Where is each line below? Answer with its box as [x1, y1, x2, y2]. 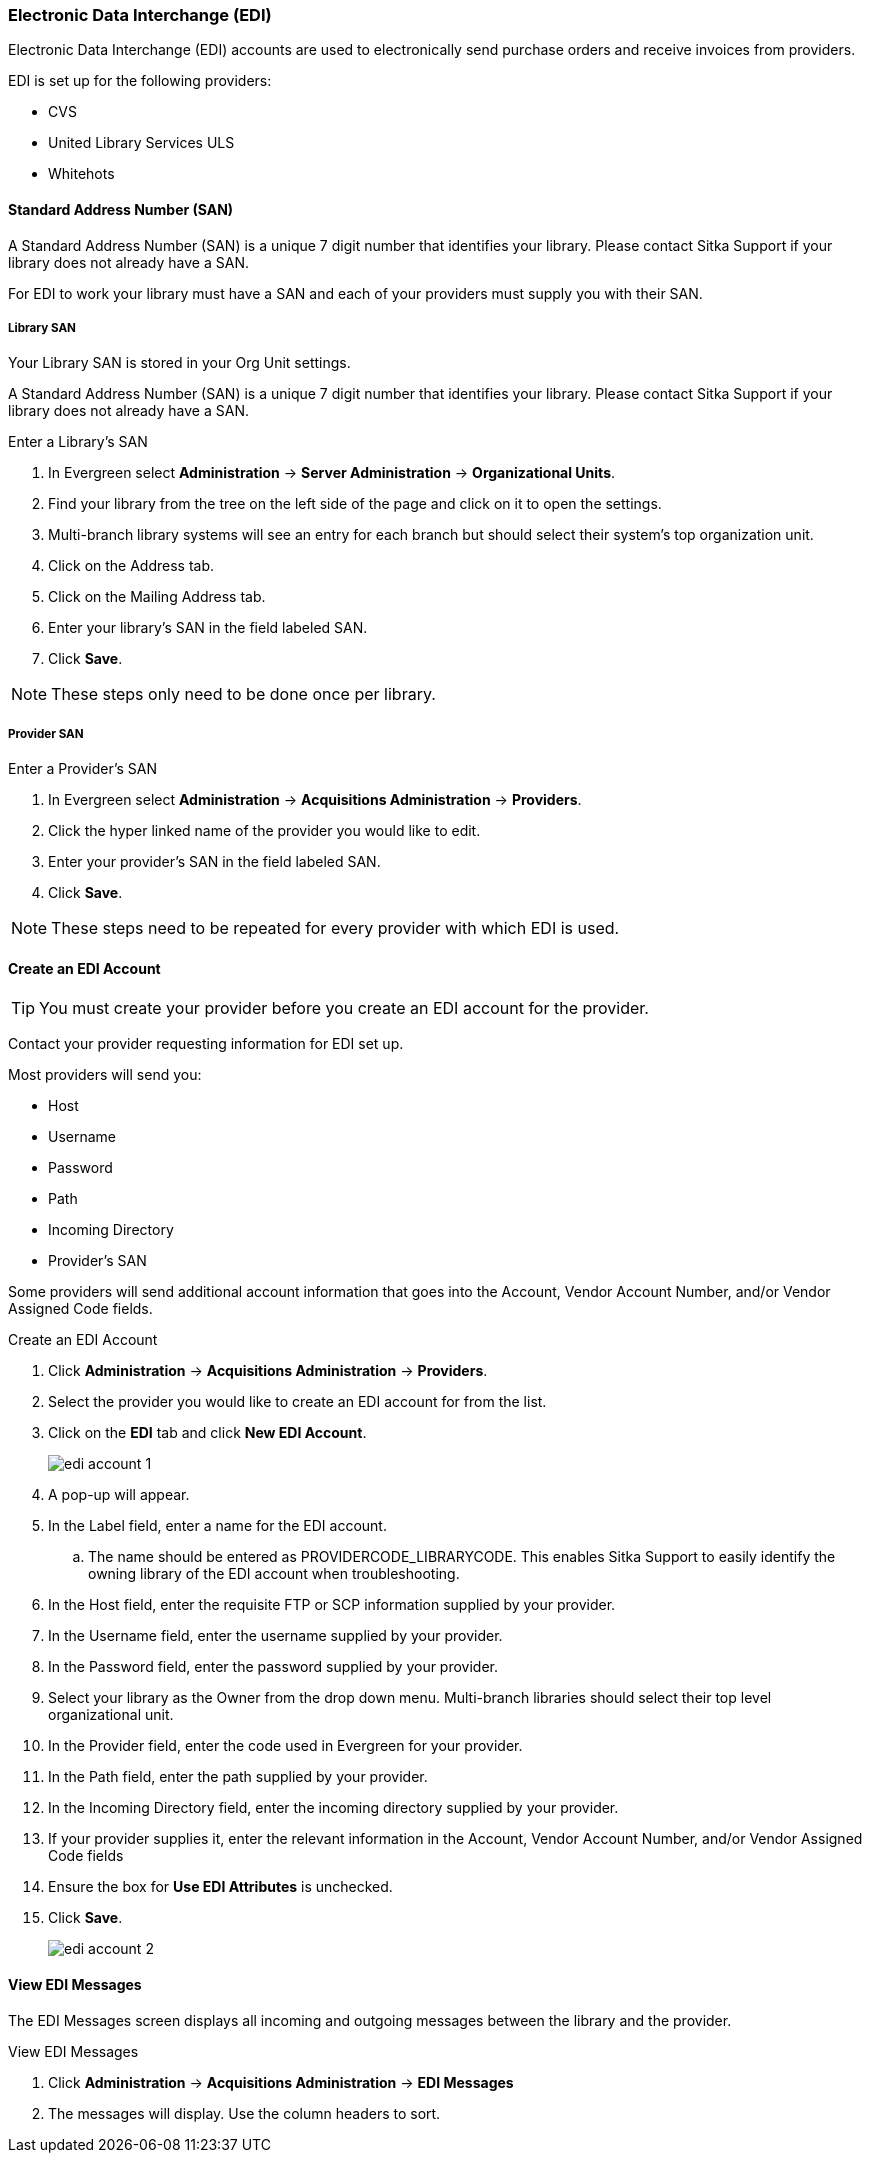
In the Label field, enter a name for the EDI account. [48, 1517, 387, 1535]
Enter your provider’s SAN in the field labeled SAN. [48, 853, 381, 871]
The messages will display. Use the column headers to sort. [48, 2104, 441, 2122]
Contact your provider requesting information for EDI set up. [8, 1035, 404, 1053]
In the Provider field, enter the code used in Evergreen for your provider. [48, 1737, 523, 1755]
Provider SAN [8, 726, 84, 741]
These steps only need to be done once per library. [51, 684, 436, 705]
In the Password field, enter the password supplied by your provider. [48, 1658, 499, 1676]
